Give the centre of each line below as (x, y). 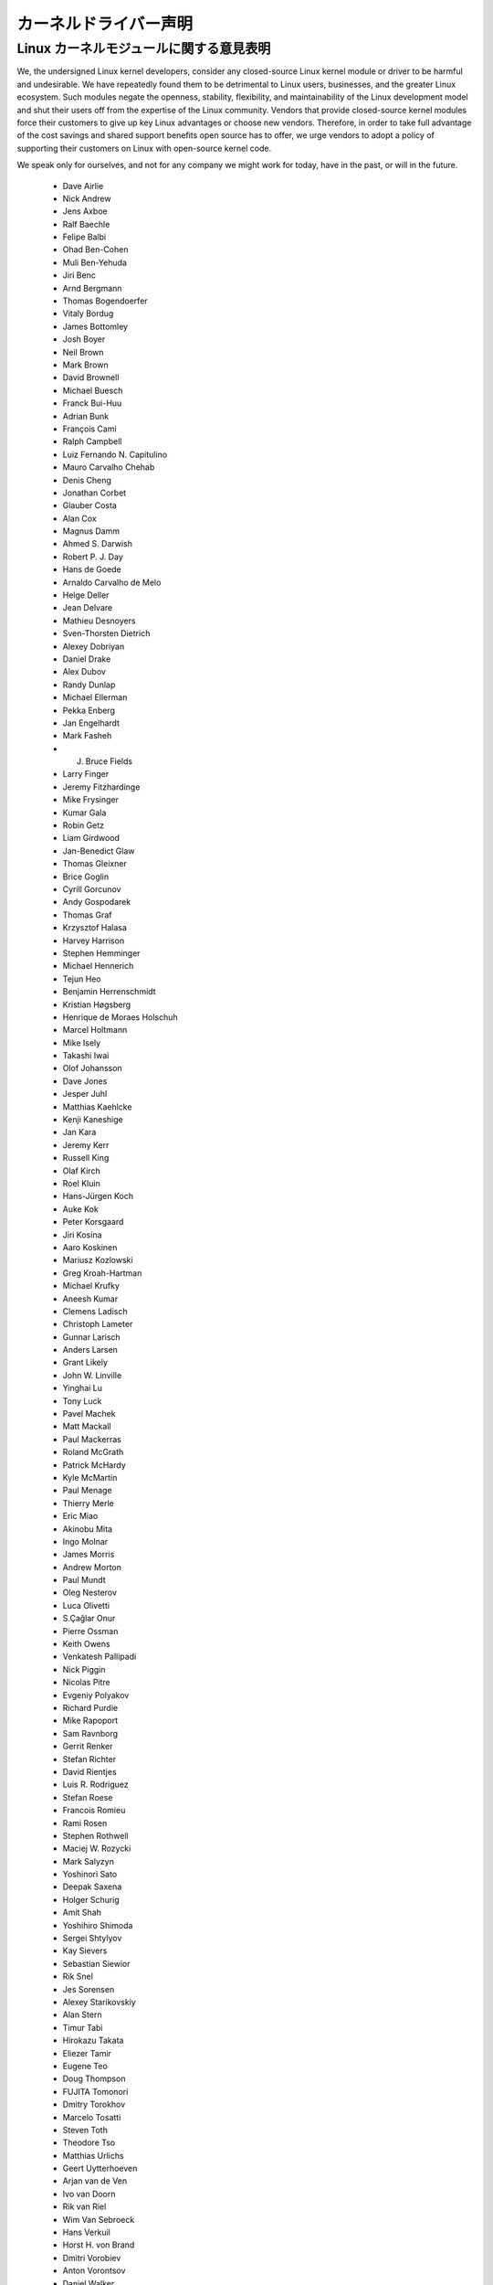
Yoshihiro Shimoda (98, 1925)
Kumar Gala (84, 813)
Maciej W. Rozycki (97, 1849)
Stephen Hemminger (101, 953)
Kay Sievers (85, 1950)
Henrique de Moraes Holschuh (120, 1017)
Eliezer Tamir (87, 2053)
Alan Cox (80, 518)
